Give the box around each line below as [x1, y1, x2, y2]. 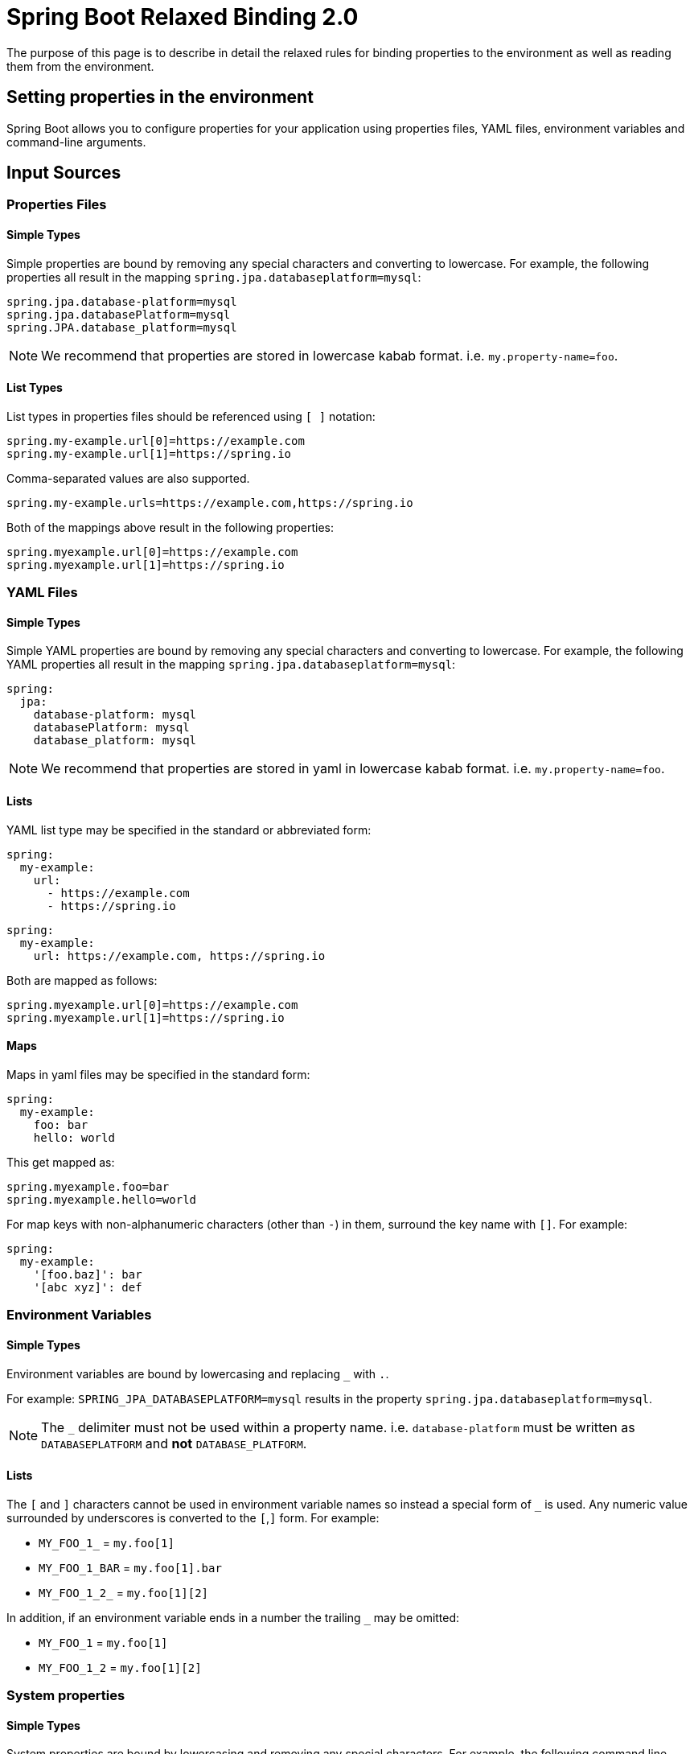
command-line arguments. [6, 134, 146, 149]
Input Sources [6, 163, 121, 183]
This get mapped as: [6, 1155, 115, 1169]
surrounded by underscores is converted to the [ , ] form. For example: [6, 1510, 380, 1525]
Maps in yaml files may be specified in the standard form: [6, 1067, 310, 1081]
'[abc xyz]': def [33, 1280, 142, 1294]
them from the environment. [6, 59, 154, 73]
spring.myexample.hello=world [6, 1192, 197, 1206]
